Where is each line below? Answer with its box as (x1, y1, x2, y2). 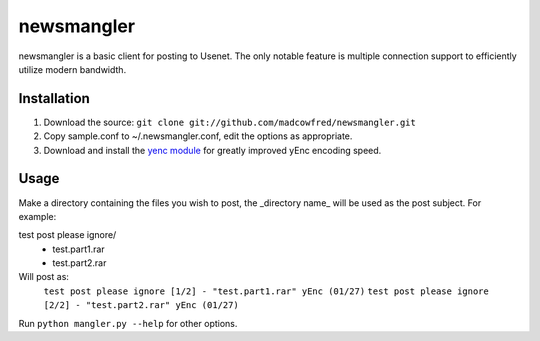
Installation (18, 90, 90, 107)
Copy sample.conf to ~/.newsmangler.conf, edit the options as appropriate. (43, 130, 353, 142)
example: (18, 210, 57, 222)
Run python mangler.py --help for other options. (18, 317, 238, 329)
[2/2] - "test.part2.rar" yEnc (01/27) (43, 300, 239, 311)
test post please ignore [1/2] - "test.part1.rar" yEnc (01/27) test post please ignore (43, 285, 489, 297)
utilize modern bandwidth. (18, 63, 127, 75)
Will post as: (18, 271, 70, 283)
